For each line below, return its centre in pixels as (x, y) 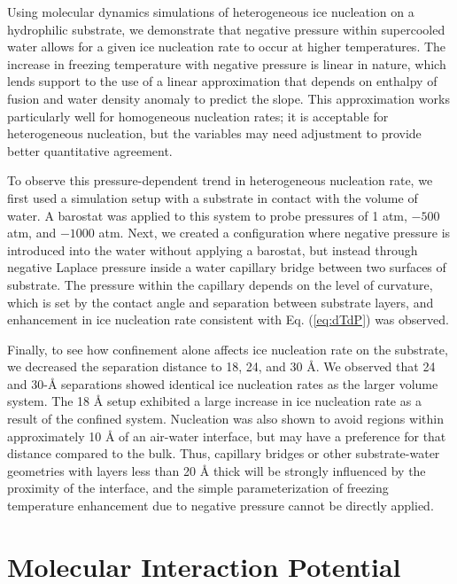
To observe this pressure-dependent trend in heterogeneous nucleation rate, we (220, 180)
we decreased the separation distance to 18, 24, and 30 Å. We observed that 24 (221, 366)
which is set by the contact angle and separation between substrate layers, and (221, 302)
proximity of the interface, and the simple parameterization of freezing (198, 488)
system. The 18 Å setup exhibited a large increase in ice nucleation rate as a (214, 401)
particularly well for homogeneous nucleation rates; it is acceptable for (198, 116)
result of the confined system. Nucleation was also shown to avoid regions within (225, 419)
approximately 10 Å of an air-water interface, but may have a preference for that (227, 436)
